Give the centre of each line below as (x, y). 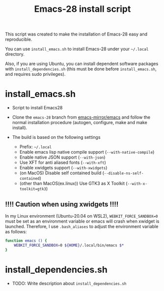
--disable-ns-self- (124, 173)
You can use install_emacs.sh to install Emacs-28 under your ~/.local (77, 49)
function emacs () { (26, 241)
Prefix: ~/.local (36, 147)
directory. (15, 54)
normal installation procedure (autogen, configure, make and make (80, 123)
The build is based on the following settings (56, 137)
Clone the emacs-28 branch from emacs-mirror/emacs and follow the (81, 117)
